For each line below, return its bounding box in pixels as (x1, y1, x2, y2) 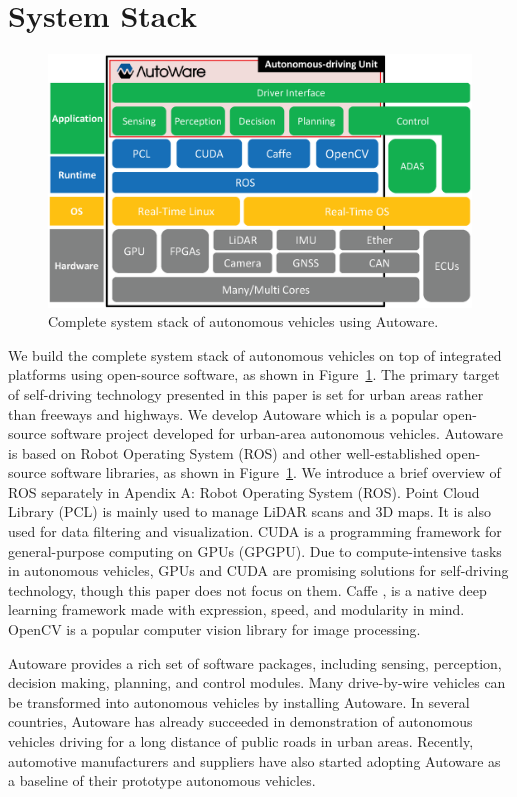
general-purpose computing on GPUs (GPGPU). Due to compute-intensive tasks (8, 540, 502, 561)
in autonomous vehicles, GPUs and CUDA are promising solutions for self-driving (8, 560, 509, 581)
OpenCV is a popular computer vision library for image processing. (8, 619, 421, 640)
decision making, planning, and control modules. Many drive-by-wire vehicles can (8, 672, 506, 693)
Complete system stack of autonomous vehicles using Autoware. (48, 311, 439, 332)
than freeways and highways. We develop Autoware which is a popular (8, 403, 439, 424)
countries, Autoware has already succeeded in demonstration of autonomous (8, 711, 473, 732)
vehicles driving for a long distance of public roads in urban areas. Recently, (8, 731, 474, 751)
